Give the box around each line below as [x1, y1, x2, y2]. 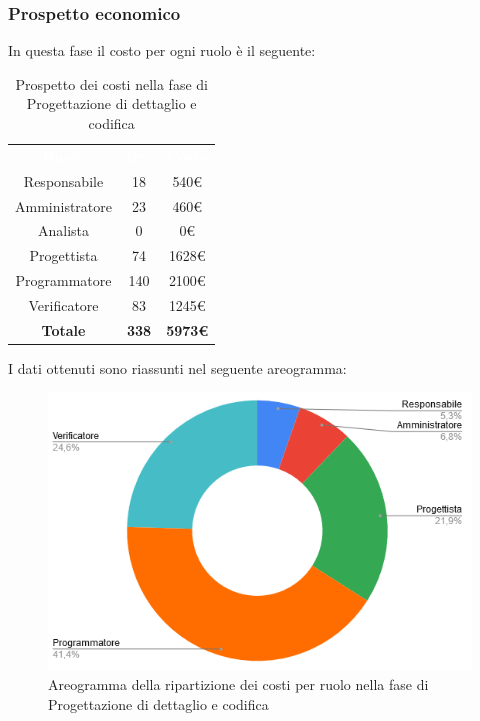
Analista [37, 220, 90, 241]
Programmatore [15, 270, 112, 291]
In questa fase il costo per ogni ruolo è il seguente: [8, 40, 316, 61]
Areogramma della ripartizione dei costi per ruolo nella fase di [48, 674, 429, 695]
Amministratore [15, 195, 112, 216]
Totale [41, 319, 86, 340]
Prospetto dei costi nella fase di [15, 73, 208, 94]
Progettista [29, 245, 98, 266]
